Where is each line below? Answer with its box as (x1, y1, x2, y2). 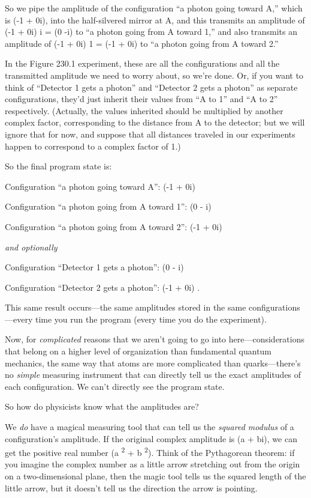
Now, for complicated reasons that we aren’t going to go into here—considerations (5, 333, 305, 345)
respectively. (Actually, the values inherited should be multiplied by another (5, 104, 283, 117)
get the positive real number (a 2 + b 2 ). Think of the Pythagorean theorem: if (5, 445, 295, 458)
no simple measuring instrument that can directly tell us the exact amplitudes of (5, 368, 301, 381)
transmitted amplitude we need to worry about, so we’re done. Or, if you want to (5, 68, 304, 81)
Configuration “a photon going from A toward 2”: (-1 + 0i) (5, 220, 222, 232)
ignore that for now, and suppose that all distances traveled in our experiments (5, 127, 295, 140)
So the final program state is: (5, 160, 112, 172)
